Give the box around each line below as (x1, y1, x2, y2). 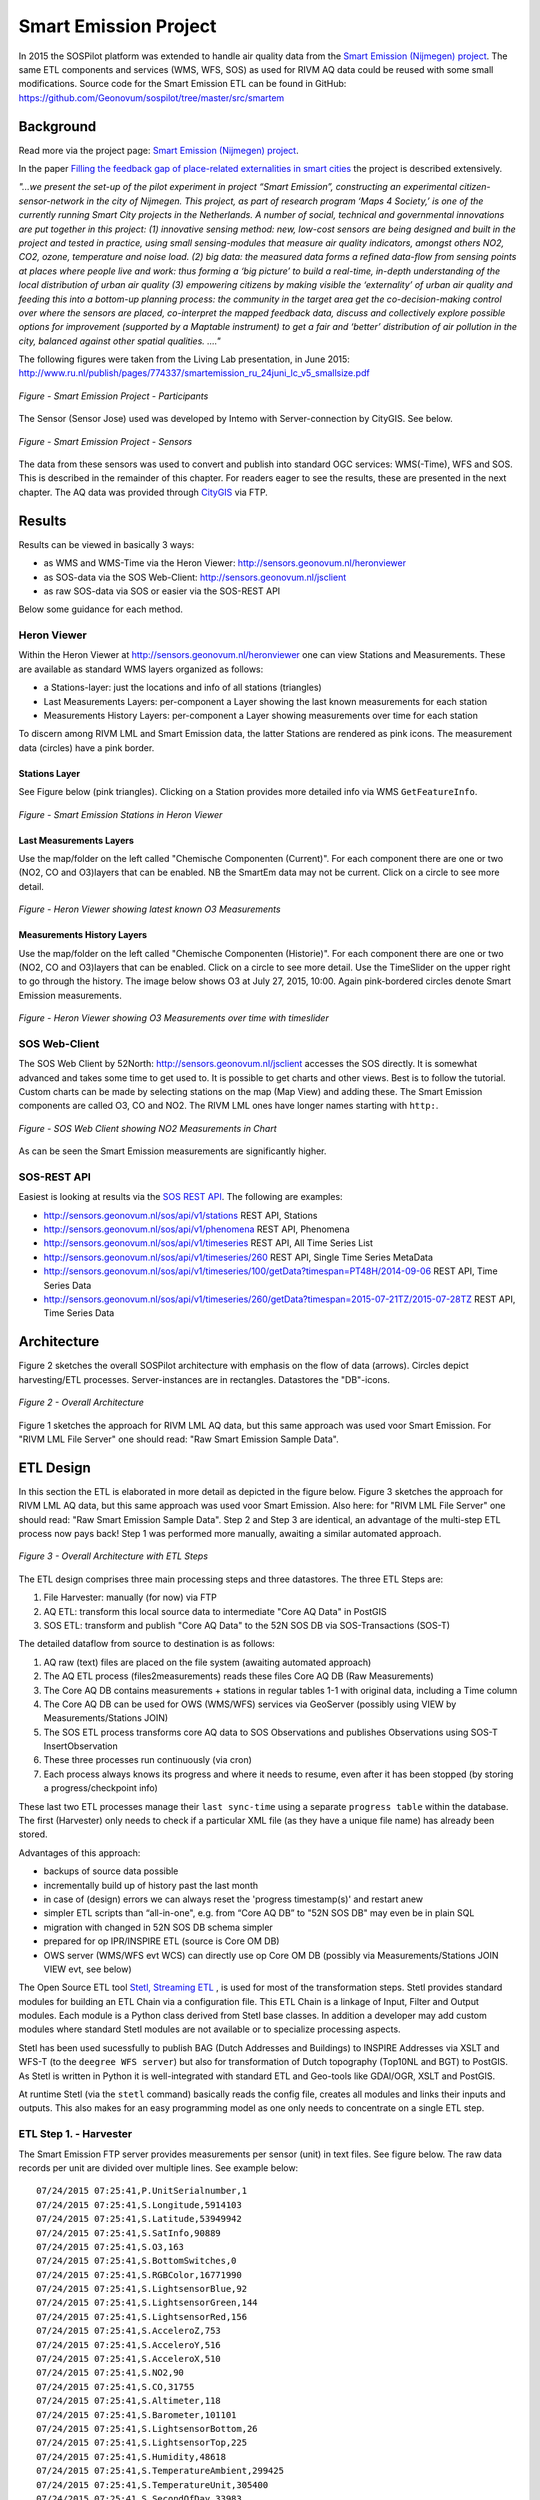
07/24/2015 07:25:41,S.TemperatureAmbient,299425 (36, 2465, 285, 2477)
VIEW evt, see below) (43, 1963, 132, 1975)
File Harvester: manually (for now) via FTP (43, 1591, 217, 1604)
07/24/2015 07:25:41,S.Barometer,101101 (36, 2409, 237, 2420)
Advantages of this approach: (18, 1846, 141, 1859)
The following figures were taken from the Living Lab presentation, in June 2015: (18, 353, 350, 365)
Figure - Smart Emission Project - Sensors (18, 435, 193, 447)
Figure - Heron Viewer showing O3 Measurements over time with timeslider (18, 1012, 329, 1024)
